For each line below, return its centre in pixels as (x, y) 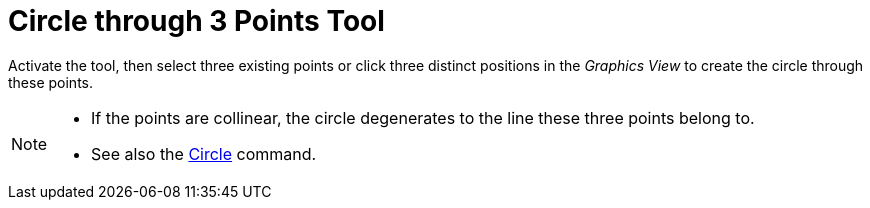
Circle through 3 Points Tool (196, 21)
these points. (51, 82)
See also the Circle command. (204, 153)
